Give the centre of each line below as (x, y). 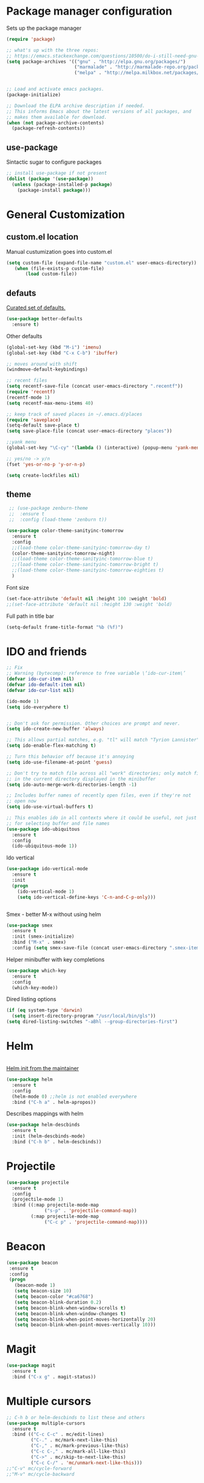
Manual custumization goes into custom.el (59, 251)
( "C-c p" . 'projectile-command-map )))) (96, 1222)
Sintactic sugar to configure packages (54, 162)
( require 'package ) (31, 39)
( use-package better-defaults (45, 319)
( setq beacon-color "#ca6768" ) (54, 1297)
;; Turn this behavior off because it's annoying (70, 757)
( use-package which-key (36, 971)
